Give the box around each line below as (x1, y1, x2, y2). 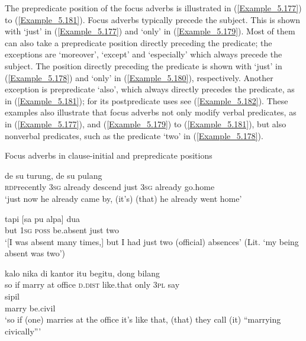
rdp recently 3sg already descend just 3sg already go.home (5, 181, 215, 193)
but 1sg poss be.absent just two (5, 224, 119, 236)
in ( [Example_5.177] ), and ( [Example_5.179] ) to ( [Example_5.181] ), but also (5, 117, 286, 130)
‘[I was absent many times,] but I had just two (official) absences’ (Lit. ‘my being (5, 235, 299, 247)
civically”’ (5, 324, 41, 337)
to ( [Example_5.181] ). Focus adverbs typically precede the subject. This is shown (5, 13, 301, 25)
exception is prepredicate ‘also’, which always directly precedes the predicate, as (5, 83, 295, 95)
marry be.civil (5, 301, 56, 314)
